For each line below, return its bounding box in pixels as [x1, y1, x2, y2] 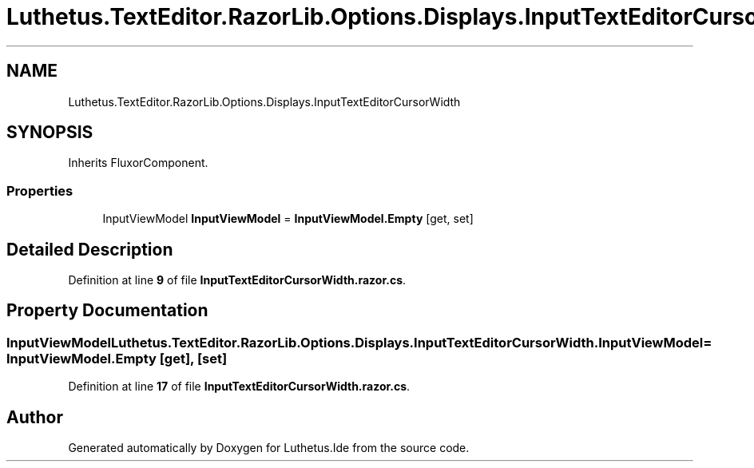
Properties [6, 182, 73, 199]
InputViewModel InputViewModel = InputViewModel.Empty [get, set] [102, 212, 474, 226]
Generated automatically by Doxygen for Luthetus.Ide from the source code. [68, 441, 470, 455]
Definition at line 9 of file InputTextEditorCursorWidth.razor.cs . [68, 273, 407, 288]
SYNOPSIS [6, 122, 93, 143]
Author [6, 407, 63, 427]
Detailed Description [6, 239, 173, 260]
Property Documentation [6, 300, 208, 321]
